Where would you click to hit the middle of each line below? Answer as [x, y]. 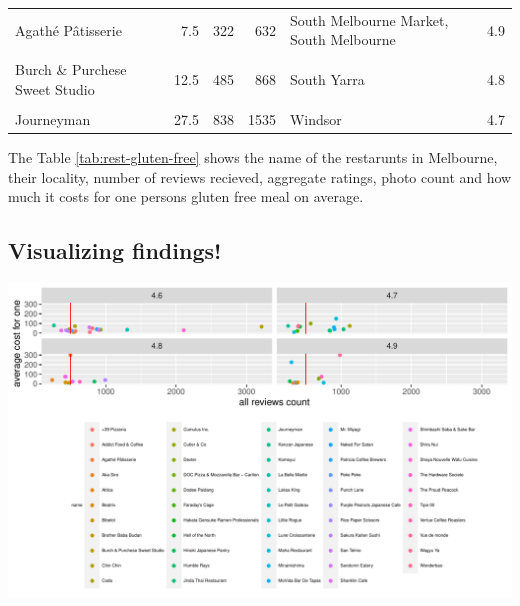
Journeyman [53, 119]
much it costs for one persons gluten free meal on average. [186, 196]
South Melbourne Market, [369, 19]
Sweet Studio [55, 89]
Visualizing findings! [115, 250]
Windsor [315, 119]
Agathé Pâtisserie [68, 29]
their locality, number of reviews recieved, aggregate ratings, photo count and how [260, 176]
